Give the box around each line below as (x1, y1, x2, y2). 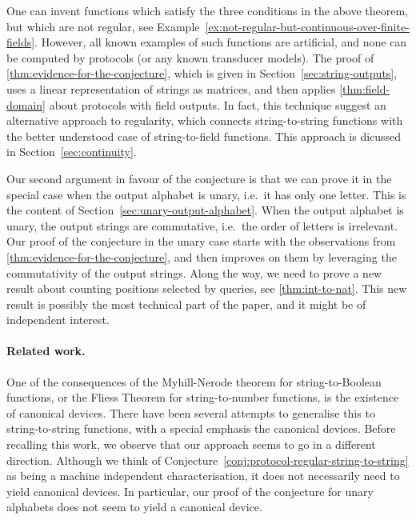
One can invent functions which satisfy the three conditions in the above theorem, (6, 2, 409, 18)
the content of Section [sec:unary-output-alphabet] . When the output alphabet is (6, 202, 404, 218)
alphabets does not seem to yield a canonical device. (6, 498, 262, 515)
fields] (6, 34, 35, 50)
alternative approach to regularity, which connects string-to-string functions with (6, 112, 403, 129)
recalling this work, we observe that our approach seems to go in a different (6, 436, 376, 453)
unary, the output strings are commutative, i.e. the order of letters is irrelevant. (6, 217, 398, 234)
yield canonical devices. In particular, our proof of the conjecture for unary (6, 482, 374, 499)
